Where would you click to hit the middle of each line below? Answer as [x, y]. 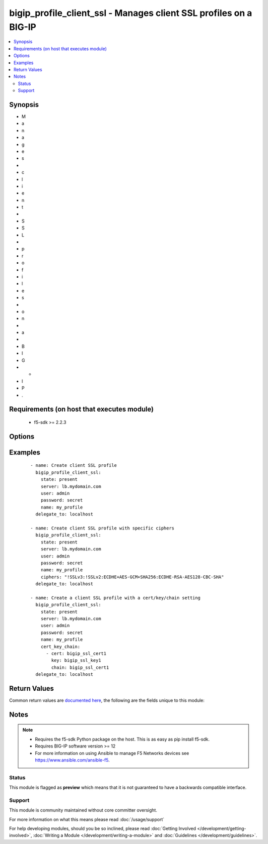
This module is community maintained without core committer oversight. [83, 810]
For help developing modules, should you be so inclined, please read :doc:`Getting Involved [102, 829]
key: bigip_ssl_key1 [76, 660]
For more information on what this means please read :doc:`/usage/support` [87, 819]
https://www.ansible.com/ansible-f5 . [72, 760]
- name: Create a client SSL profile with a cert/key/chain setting [115, 598]
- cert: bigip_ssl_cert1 [76, 653]
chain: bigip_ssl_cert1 [80, 667]
